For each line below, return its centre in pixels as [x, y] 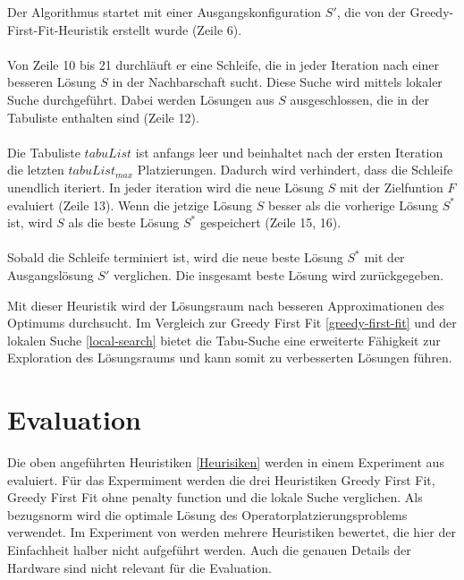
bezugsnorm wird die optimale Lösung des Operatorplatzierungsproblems [207, 514]
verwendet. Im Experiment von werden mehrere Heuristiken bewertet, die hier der [232, 532]
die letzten [36, 170]
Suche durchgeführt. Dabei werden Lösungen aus [141, 99]
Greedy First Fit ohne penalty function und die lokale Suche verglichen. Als [215, 497]
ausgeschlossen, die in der [360, 99]
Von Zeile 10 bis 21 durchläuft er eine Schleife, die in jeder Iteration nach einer [223, 64]
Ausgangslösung [51, 274]
